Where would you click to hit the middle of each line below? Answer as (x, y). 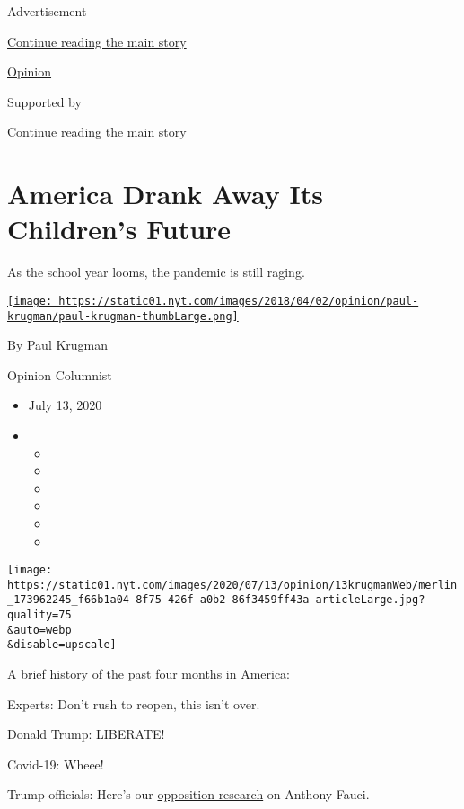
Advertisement (47, 11)
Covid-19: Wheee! (56, 764)
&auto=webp (39, 630)
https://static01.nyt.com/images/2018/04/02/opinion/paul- (239, 301)
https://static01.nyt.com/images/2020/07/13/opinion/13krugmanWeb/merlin (232, 585)
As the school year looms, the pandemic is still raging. (156, 272)
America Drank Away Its (165, 194)
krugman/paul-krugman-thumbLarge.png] (123, 316)
